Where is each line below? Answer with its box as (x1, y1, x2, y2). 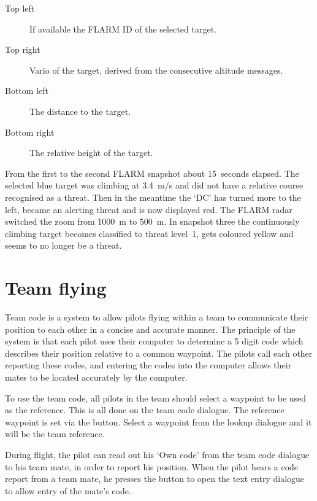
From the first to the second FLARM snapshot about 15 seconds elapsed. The (5, 166, 299, 179)
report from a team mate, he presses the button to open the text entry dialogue (5, 472, 305, 485)
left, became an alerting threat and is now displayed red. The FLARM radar (5, 203, 292, 216)
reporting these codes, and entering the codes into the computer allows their (5, 359, 292, 371)
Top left (5, 2, 35, 14)
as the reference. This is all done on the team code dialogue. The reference (5, 403, 285, 416)
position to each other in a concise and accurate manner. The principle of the (5, 322, 296, 335)
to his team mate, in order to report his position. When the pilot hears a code (5, 460, 299, 473)
